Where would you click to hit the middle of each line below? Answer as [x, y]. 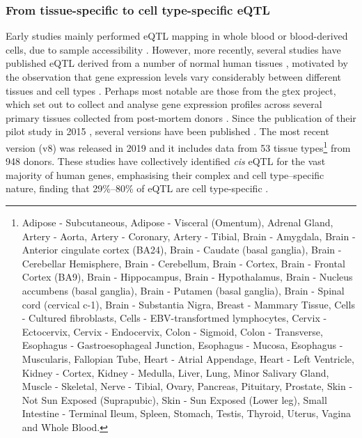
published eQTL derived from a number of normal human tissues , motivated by [177, 63]
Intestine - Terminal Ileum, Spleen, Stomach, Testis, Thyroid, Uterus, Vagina [186, 413]
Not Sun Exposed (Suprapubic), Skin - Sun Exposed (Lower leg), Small [174, 399]
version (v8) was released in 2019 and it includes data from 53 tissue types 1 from [178, 146]
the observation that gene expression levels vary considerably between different [173, 77]
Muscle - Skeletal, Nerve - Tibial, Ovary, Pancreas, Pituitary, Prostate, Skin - [187, 386]
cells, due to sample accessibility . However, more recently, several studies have [173, 49]
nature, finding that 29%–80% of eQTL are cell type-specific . [137, 188]
